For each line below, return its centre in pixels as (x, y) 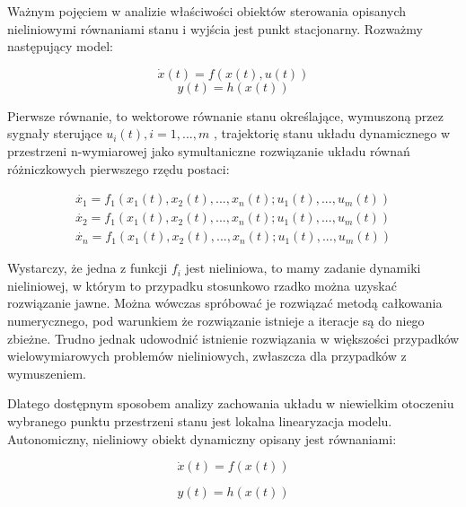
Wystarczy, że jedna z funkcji (88, 268)
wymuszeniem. (47, 373)
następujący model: (60, 46)
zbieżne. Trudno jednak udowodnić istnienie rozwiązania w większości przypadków (233, 338)
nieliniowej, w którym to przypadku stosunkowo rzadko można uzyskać (202, 285)
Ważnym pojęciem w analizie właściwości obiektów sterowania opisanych (207, 11)
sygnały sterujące (55, 133)
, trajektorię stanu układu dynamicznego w (331, 133)
